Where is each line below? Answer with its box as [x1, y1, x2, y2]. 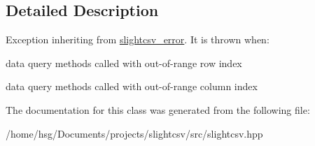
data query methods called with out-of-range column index [6, 79, 258, 94]
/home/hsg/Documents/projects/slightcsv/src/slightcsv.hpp [6, 126, 263, 140]
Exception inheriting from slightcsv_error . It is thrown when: [6, 32, 269, 47]
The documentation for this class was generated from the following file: [6, 102, 310, 117]
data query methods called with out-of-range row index [6, 55, 242, 70]
